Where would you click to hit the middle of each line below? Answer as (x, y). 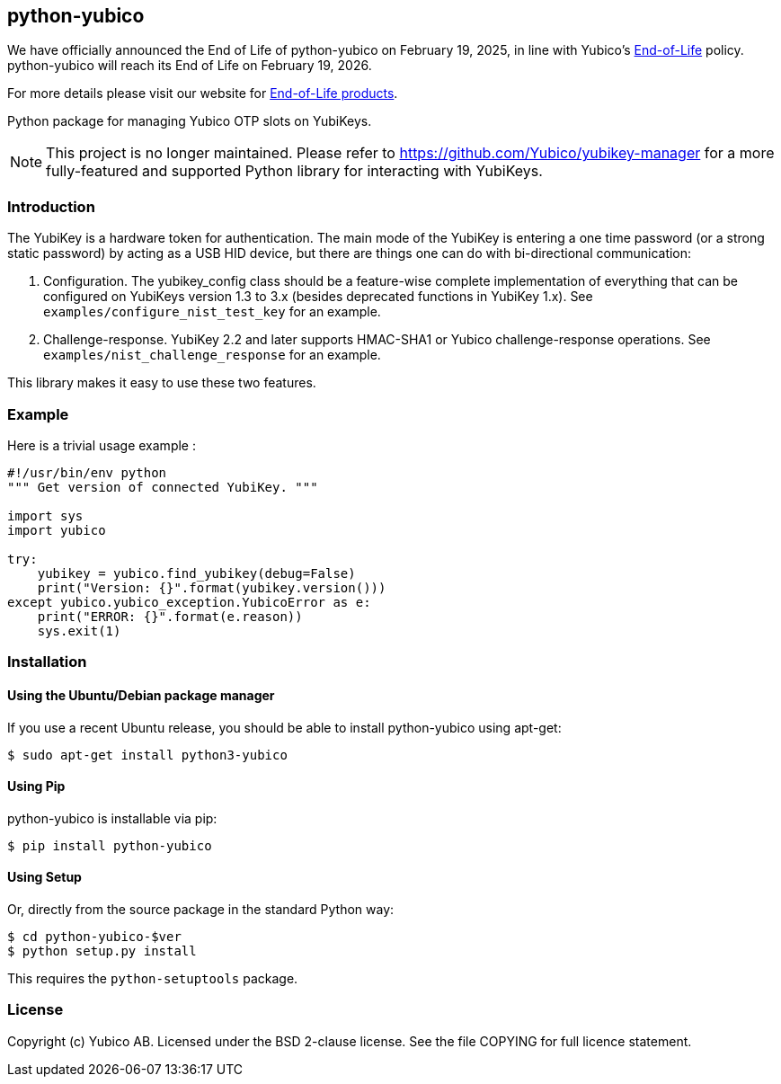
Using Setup (44, 877)
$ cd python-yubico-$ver (94, 936)
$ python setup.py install (102, 951)
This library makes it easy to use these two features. (162, 383)
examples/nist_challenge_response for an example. (212, 355)
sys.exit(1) (79, 631)
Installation (47, 662)
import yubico (57, 530)
